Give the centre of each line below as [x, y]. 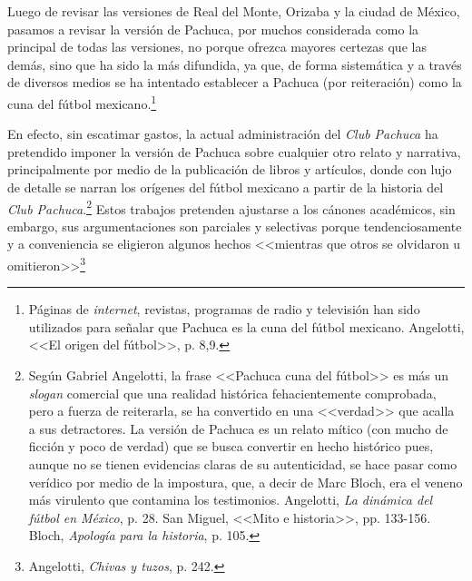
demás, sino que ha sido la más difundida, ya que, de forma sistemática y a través [235, 64]
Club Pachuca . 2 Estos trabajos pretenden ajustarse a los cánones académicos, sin [231, 207]
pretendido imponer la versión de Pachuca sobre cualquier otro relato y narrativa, [234, 151]
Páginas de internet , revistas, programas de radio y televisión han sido [224, 309]
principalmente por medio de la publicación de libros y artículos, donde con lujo [230, 169]
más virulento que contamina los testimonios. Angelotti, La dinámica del [231, 500]
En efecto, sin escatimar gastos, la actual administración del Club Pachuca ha [223, 134]
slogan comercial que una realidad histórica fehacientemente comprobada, [232, 393]
